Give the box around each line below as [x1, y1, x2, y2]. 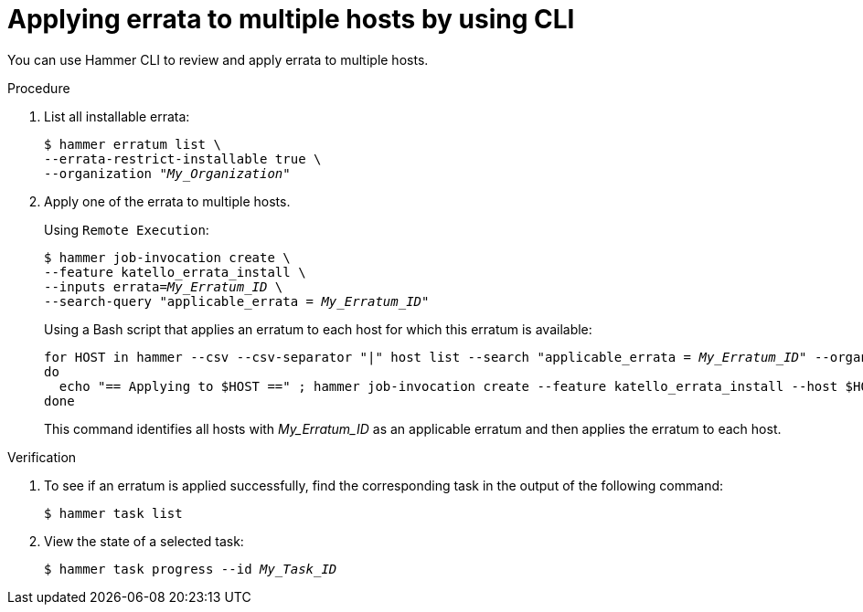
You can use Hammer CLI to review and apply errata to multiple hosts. [7, 51, 429, 68]
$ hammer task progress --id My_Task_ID [44, 561, 337, 576]
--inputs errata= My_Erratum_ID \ [44, 279, 283, 294]
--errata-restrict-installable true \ [44, 151, 322, 166]
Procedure [7, 79, 70, 96]
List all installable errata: [44, 108, 190, 124]
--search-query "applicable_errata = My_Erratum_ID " [44, 293, 430, 309]
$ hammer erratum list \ [44, 136, 221, 152]
